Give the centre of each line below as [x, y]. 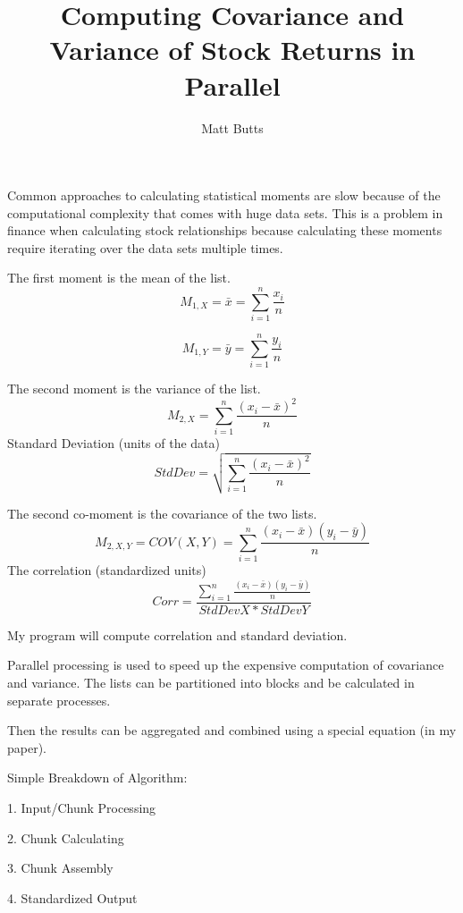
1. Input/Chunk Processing [82, 808]
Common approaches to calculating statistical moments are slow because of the [224, 195]
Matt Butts [232, 127]
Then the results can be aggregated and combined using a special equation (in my [232, 730]
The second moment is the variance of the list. [134, 389]
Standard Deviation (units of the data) [114, 443]
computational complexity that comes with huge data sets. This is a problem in [225, 212]
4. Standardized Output [72, 897]
